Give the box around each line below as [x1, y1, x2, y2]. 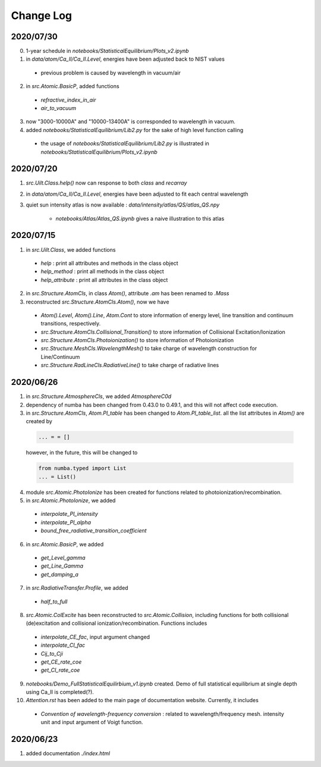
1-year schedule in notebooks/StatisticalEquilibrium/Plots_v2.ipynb [26, 48, 190, 55]
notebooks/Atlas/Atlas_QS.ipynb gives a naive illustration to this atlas [55, 215, 225, 222]
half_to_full [40, 598, 68, 605]
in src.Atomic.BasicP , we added [26, 540, 104, 547]
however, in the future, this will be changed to [26, 449, 138, 456]
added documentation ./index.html [26, 750, 110, 757]
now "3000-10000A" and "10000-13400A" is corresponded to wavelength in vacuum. [26, 118, 236, 125]
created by [26, 418, 53, 425]
